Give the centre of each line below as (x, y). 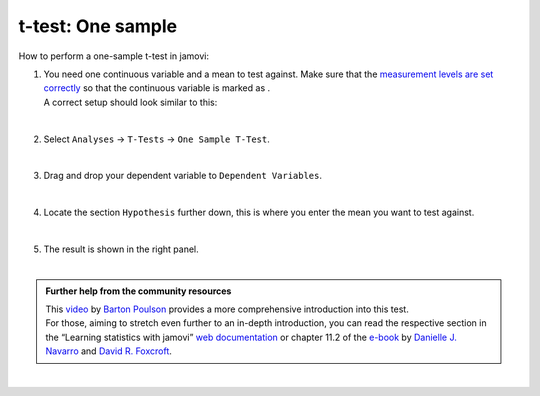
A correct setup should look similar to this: (130, 102)
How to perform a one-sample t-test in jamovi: (114, 56)
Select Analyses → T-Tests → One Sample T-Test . (156, 139)
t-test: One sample (98, 26)
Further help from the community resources (138, 291)
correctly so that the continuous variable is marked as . (157, 88)
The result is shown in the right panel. (121, 249)
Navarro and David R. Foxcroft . (108, 351)
